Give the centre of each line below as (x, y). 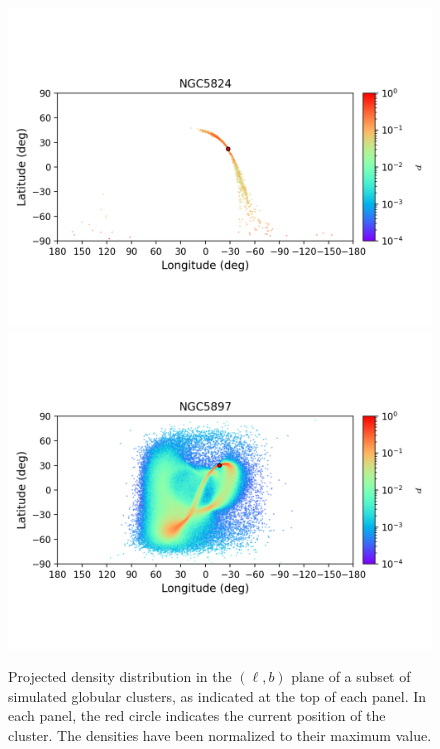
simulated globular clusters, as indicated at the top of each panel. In (217, 695)
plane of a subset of (351, 676)
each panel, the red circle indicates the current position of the (197, 715)
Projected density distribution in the (120, 676)
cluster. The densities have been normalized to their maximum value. (220, 734)
